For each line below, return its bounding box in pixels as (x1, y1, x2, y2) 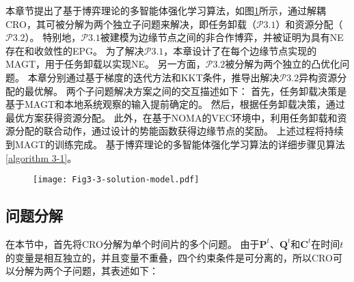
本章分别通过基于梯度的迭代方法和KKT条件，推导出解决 (27, 70, 280, 84)
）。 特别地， (25, 30, 81, 44)
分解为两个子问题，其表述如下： (14, 264, 159, 278)
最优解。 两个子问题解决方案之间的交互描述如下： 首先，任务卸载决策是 (24, 83, 347, 98)
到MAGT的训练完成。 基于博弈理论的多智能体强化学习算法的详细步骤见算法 (5, 137, 345, 151)
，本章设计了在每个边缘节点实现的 (163, 43, 317, 57)
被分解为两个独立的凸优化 (225, 57, 340, 71)
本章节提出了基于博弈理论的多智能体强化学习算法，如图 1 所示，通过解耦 (5, 3, 326, 17)
